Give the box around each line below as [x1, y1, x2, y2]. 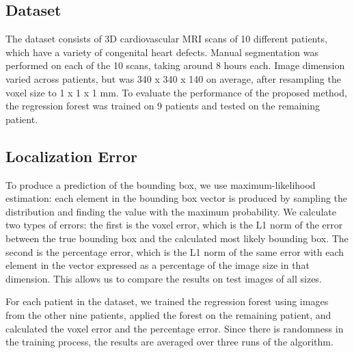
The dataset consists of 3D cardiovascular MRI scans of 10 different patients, [5, 31, 327, 46]
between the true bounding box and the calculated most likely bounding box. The [5, 231, 349, 245]
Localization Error [5, 145, 138, 166]
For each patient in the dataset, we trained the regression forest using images [5, 294, 329, 309]
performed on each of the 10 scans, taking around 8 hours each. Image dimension [5, 58, 345, 73]
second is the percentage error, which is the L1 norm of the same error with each [5, 244, 344, 259]
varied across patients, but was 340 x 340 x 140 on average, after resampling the [5, 71, 341, 86]
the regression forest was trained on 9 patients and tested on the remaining [5, 99, 320, 113]
